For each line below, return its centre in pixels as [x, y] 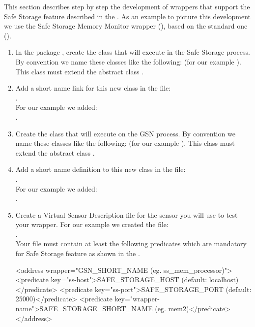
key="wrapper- [137, 299]
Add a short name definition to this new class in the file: [100, 169]
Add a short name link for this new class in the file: [93, 88]
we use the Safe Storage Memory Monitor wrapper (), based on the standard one [126, 26]
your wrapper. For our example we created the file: [92, 224]
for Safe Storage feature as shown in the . [78, 253]
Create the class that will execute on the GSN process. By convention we [125, 133]
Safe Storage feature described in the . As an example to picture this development [127, 16]
